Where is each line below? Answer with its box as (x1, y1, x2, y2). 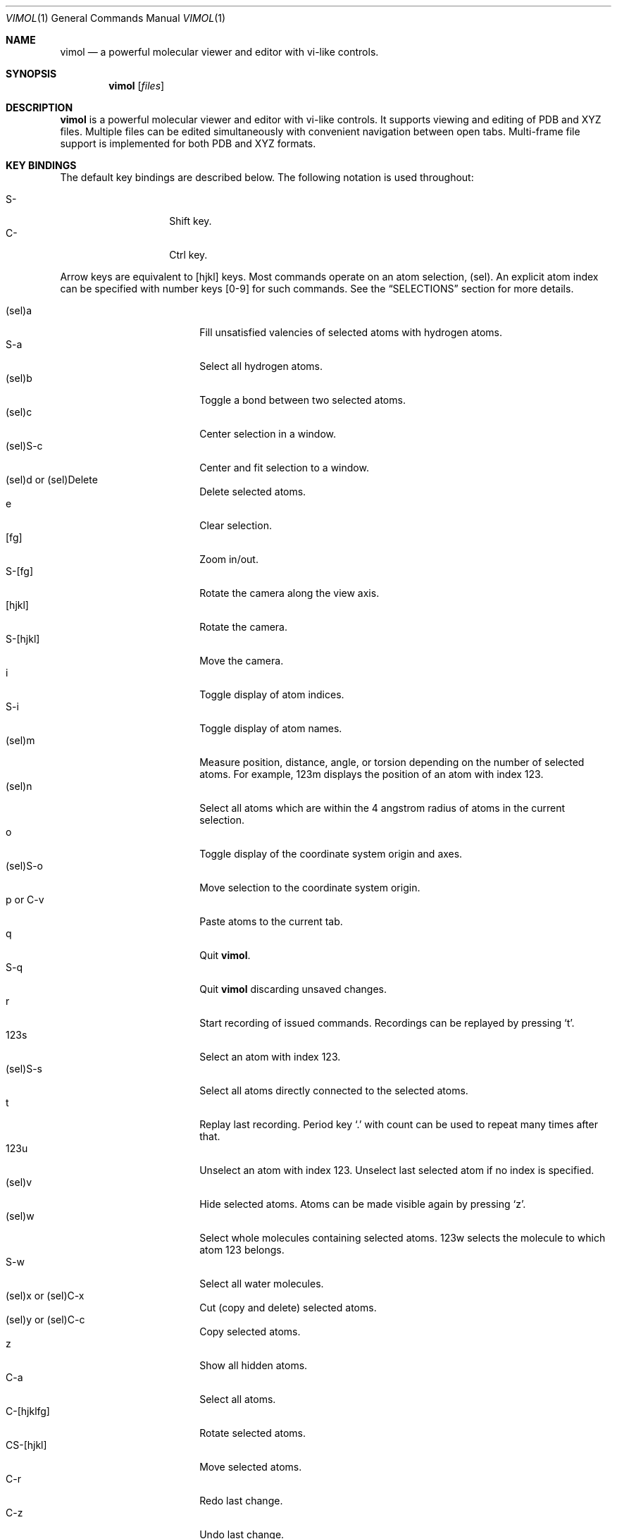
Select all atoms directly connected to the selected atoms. (199, 1084, 468, 1096)
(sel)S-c (6, 440, 43, 452)
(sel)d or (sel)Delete (6, 474, 98, 486)
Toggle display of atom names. (199, 722, 342, 734)
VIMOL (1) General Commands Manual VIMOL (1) (6, 12, 226, 24)
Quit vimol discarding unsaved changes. (199, 983, 387, 995)
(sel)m (6, 734, 35, 746)
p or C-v (6, 894, 44, 906)
